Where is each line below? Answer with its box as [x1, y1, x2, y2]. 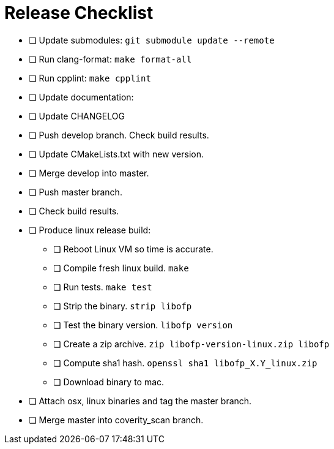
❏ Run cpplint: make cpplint [29, 72, 151, 83]
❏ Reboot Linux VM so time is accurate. [53, 243, 213, 254]
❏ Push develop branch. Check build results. [29, 129, 209, 140]
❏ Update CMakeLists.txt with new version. [29, 148, 204, 159]
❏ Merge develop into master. [29, 167, 149, 178]
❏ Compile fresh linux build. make [53, 262, 189, 273]
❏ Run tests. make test [53, 281, 152, 292]
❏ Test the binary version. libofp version [53, 319, 233, 330]
